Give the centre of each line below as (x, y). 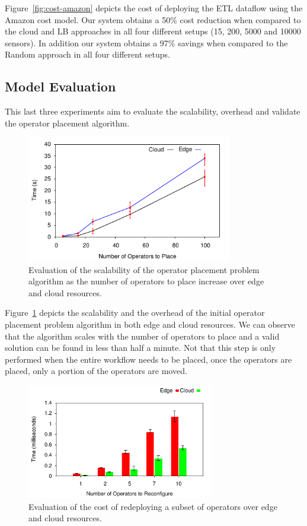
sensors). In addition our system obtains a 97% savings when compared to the (146, 42)
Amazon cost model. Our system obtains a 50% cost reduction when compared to (153, 19)
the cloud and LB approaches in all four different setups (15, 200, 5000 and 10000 (153, 31)
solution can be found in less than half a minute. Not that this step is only (140, 348)
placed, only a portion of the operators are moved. (96, 371)
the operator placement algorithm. (67, 123)
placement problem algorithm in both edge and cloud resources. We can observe (150, 324)
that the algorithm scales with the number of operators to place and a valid (142, 336)
